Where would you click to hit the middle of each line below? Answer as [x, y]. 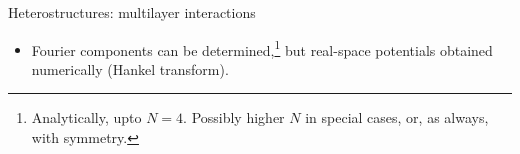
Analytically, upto [86, 117]
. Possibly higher [234, 117]
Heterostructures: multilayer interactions [132, 12]
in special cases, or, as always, [397, 117]
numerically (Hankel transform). [130, 68]
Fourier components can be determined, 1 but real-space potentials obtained [262, 48]
